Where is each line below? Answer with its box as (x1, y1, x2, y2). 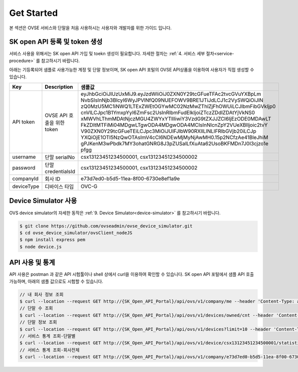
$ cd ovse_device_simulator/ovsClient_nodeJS (19, 230, 133, 236)
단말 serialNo (45, 154, 75, 161)
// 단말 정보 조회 (19, 319, 57, 325)
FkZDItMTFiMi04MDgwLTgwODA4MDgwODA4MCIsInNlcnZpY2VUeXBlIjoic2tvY (80, 122, 268, 128)
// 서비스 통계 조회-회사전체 (19, 347, 79, 353)
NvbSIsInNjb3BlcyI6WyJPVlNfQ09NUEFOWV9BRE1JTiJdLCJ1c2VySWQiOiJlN (80, 97, 263, 104)
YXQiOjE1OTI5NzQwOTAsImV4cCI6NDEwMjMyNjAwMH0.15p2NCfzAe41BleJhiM (80, 134, 268, 141)
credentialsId (45, 168, 75, 175)
